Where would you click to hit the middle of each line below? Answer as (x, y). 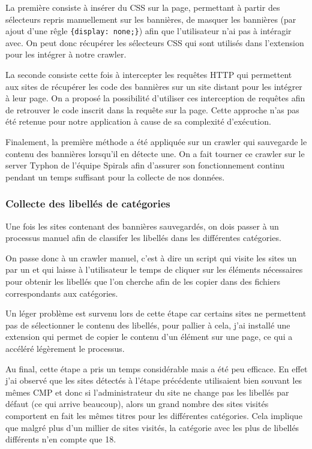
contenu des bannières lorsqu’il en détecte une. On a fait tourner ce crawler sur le (155, 153)
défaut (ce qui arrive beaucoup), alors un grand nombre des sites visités (137, 404)
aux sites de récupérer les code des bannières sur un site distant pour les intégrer (154, 86)
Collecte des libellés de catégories (88, 204)
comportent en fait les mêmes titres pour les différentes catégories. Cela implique (154, 415)
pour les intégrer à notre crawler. (66, 54)
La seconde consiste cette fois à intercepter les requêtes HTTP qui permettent (149, 75)
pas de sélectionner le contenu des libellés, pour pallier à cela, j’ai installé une (148, 325)
